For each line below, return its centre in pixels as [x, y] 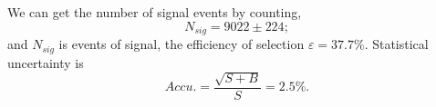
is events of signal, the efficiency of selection [182, 44]
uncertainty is [46, 62]
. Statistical [396, 44]
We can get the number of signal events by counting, [155, 12]
